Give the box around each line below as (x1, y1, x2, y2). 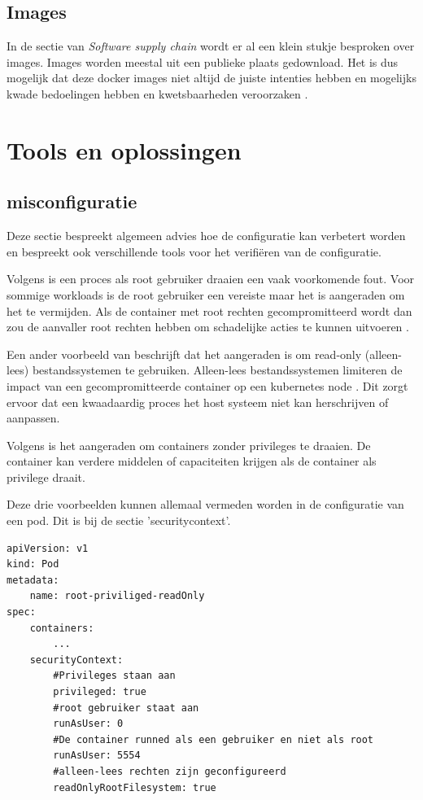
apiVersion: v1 (7, 542, 89, 554)
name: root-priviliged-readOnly (29, 590, 205, 602)
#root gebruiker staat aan (53, 702, 199, 714)
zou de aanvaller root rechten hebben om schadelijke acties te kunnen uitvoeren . (7, 318, 409, 335)
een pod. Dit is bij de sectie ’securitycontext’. (7, 512, 231, 529)
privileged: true (53, 686, 146, 697)
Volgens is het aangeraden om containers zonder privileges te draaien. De (7, 436, 371, 453)
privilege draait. (7, 468, 85, 485)
